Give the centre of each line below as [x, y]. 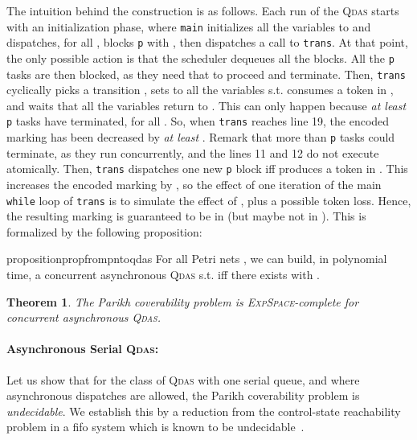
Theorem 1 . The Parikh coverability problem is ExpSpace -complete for [183, 301]
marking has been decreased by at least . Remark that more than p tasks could [201, 137]
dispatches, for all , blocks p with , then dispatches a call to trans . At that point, [207, 42]
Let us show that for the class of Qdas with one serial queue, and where [183, 379]
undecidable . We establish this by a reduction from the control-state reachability [204, 411]
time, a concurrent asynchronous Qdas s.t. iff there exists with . [164, 274]
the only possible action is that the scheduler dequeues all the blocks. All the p [200, 58]
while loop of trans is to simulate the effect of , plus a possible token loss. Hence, [209, 200]
